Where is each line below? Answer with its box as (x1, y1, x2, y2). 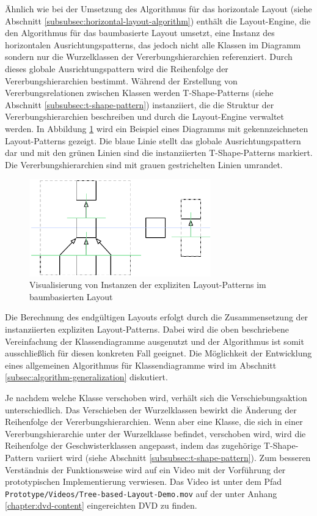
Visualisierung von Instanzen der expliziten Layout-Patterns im (29, 278, 266, 291)
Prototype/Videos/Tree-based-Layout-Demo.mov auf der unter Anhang (5, 487, 277, 499)
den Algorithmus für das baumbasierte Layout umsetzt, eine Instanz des (5, 26, 275, 39)
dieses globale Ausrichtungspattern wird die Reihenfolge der (5, 62, 228, 75)
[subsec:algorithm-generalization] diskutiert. (5, 370, 168, 383)
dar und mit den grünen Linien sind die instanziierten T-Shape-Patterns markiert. (5, 146, 313, 159)
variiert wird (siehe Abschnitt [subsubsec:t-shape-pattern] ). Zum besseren (36, 451, 311, 463)
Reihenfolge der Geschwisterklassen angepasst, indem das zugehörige (5, 439, 261, 452)
